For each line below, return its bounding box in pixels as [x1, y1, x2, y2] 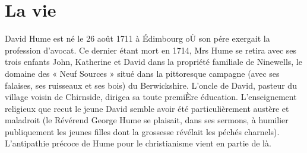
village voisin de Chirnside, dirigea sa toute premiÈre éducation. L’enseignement [5, 90, 297, 103]
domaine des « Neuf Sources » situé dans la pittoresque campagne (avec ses [5, 67, 280, 79]
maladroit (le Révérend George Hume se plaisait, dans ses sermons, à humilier [5, 114, 289, 126]
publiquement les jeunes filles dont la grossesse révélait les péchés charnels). [5, 125, 280, 138]
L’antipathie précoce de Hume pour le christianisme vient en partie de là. [5, 137, 271, 149]
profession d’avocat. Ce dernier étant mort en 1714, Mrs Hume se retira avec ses [5, 43, 297, 56]
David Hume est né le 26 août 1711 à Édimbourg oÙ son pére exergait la [5, 32, 270, 45]
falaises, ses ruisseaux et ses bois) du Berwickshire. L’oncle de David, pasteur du [5, 79, 297, 91]
